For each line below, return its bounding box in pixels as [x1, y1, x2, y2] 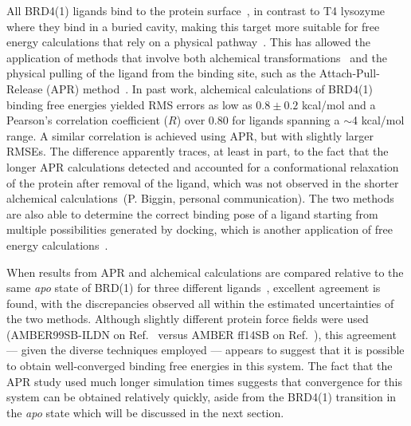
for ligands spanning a [232, 112, 340, 128]
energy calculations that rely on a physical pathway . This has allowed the [6, 34, 370, 50]
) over [176, 112, 205, 128]
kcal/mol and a [301, 96, 376, 112]
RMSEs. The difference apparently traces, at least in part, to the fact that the [6, 143, 389, 160]
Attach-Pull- [319, 65, 380, 81]
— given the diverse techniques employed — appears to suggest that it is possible [6, 341, 405, 358]
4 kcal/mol [352, 112, 405, 128]
